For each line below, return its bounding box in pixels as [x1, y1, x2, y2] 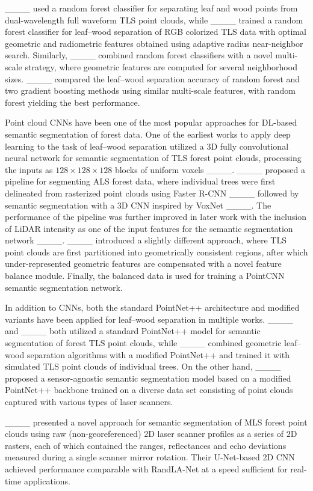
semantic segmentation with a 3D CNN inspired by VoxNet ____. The [5, 198, 271, 211]
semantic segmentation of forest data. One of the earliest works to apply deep [5, 127, 291, 140]
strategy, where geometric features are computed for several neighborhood [25, 60, 297, 73]
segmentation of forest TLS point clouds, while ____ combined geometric [5, 337, 282, 349]
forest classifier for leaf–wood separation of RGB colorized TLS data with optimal [5, 25, 306, 38]
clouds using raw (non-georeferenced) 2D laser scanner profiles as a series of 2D [5, 427, 297, 440]
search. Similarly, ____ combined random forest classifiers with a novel [5, 49, 273, 61]
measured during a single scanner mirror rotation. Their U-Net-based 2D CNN [5, 451, 295, 463]
